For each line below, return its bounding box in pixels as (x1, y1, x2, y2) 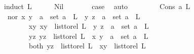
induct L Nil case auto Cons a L (4, 1, 190, 11)
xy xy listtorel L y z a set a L (28, 21, 149, 31)
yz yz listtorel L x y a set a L (28, 30, 148, 41)
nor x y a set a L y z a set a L (7, 11, 140, 21)
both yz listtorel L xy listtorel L (28, 40, 146, 51)
